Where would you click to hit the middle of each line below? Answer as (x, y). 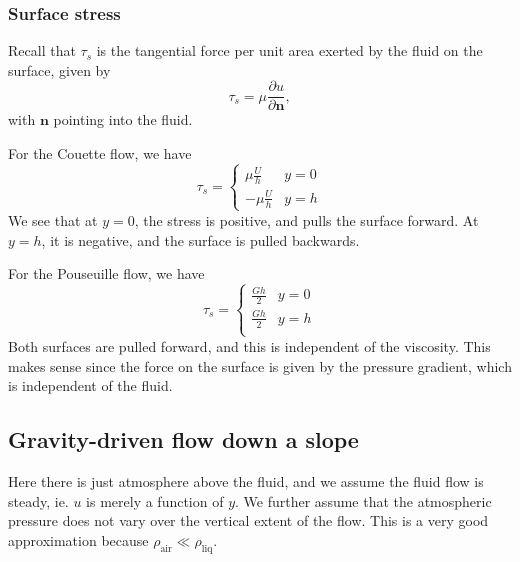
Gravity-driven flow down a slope (183, 439)
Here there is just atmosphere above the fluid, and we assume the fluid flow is (246, 480)
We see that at (53, 219)
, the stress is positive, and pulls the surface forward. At (306, 219)
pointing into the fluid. (123, 119)
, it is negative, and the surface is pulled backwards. (200, 239)
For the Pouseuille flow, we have (106, 273)
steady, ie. (38, 500)
